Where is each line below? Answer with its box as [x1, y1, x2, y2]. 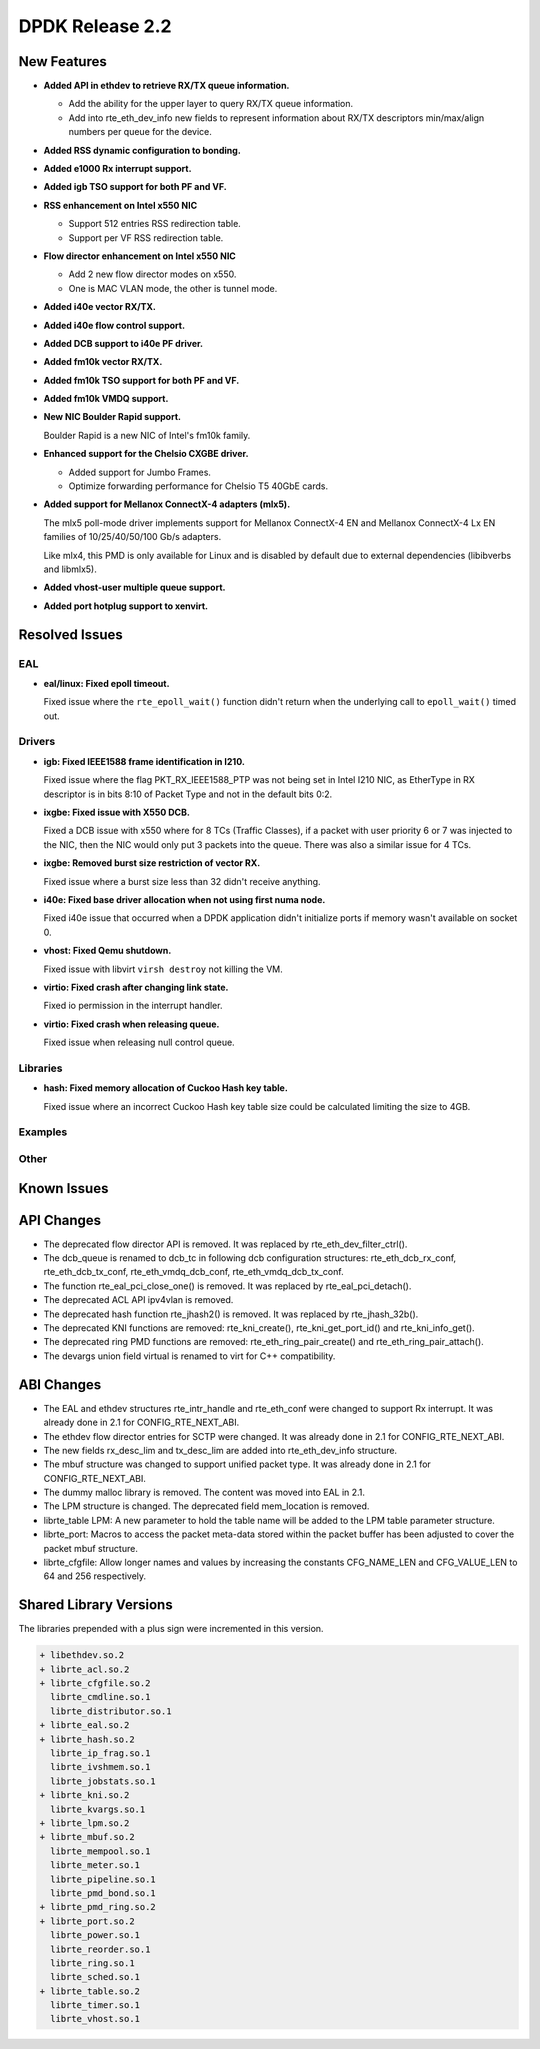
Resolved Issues [18, 626, 124, 643]
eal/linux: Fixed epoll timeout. [43, 677, 170, 689]
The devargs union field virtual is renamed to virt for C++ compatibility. [43, 1350, 336, 1362]
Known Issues [18, 1180, 109, 1197]
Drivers [18, 735, 56, 749]
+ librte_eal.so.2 [39, 1720, 130, 1731]
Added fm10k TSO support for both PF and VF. [43, 374, 240, 386]
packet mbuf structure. [43, 1542, 139, 1554]
